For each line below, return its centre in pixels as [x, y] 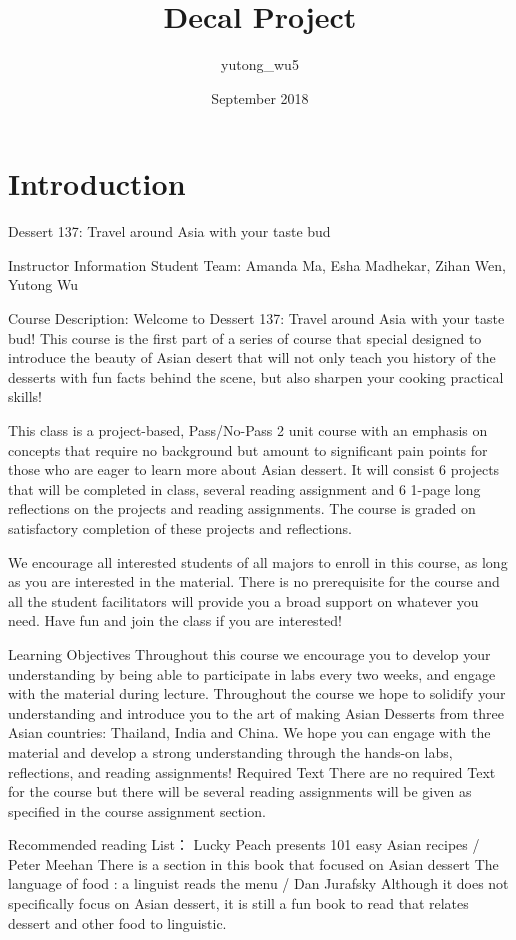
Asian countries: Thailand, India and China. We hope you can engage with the [249, 732]
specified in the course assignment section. [137, 810]
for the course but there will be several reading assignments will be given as [240, 791]
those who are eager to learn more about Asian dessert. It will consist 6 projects [254, 469]
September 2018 [260, 97]
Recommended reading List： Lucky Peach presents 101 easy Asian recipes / [244, 844]
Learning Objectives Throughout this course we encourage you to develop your [249, 653]
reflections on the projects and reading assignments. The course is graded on [242, 508]
